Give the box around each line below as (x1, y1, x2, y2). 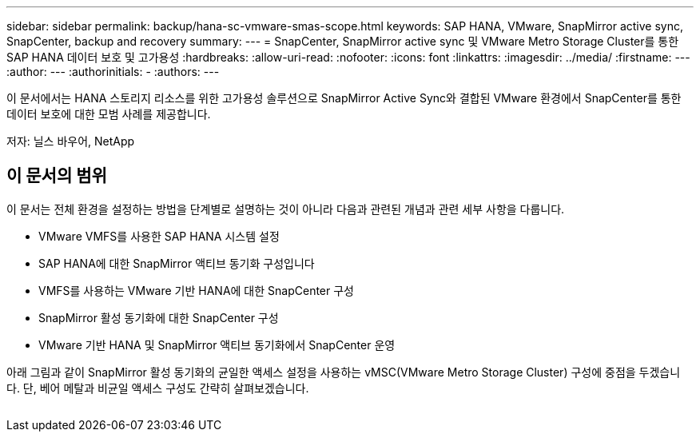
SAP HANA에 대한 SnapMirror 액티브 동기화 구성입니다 (38, 256, 315, 270)
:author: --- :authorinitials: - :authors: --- (6, 65, 220, 78)
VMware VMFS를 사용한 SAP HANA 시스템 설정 (38, 229, 280, 243)
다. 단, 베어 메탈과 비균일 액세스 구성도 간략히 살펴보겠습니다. (6, 380, 309, 395)
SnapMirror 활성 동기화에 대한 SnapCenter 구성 (38, 310, 279, 325)
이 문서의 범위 (6, 165, 107, 186)
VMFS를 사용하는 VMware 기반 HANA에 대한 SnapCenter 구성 (38, 283, 354, 297)
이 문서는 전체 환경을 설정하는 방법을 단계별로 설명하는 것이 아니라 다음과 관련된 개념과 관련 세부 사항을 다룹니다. (6, 201, 565, 216)
